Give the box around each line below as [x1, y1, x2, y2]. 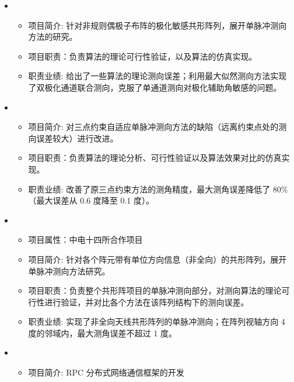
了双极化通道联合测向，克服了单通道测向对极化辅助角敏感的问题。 [28, 81, 282, 93]
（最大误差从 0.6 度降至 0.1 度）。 [28, 194, 155, 207]
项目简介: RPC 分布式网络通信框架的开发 [28, 366, 184, 378]
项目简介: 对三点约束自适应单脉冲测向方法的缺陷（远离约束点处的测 [28, 121, 287, 133]
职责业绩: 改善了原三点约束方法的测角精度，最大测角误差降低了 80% [28, 183, 288, 195]
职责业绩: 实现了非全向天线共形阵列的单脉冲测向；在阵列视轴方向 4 [28, 315, 285, 328]
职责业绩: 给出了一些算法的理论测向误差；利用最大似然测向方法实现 [28, 70, 287, 82]
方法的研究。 [28, 30, 78, 43]
